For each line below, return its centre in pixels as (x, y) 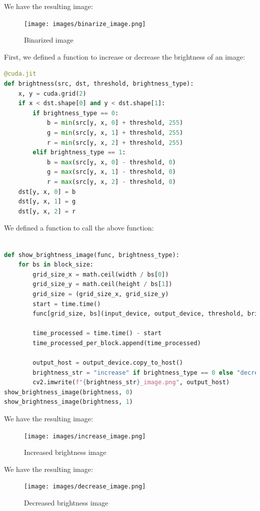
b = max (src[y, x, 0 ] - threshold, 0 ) (111, 162)
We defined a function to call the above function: (79, 228)
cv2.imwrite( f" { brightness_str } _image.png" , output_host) (131, 382)
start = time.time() (67, 304)
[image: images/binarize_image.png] (85, 24)
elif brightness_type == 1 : (79, 153)
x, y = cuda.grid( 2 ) (52, 93)
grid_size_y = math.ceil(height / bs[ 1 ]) (102, 284)
